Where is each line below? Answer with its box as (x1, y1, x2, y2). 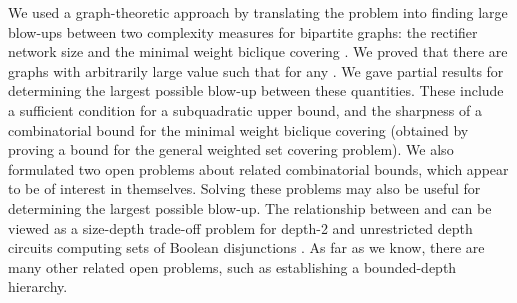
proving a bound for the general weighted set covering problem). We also (8, 139, 454, 160)
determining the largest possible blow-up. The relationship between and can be (8, 197, 492, 218)
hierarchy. (8, 276, 68, 297)
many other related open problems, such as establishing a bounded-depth (8, 256, 457, 277)
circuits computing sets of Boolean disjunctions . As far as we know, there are (8, 237, 485, 258)
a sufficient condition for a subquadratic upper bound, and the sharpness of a (8, 99, 482, 120)
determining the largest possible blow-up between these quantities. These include (8, 80, 504, 101)
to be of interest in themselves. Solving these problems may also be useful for (8, 178, 481, 199)
